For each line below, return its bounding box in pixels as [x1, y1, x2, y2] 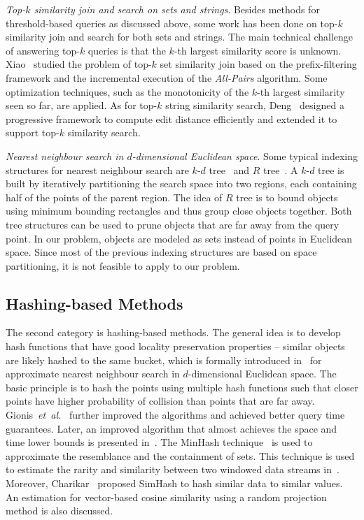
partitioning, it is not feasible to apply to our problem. [6, 258, 240, 273]
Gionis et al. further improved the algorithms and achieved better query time [6, 407, 345, 422]
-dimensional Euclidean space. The [188, 366, 337, 381]
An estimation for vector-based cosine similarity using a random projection [6, 489, 327, 504]
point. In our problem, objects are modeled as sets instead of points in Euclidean [6, 231, 353, 245]
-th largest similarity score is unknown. [174, 43, 342, 57]
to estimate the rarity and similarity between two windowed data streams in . [6, 462, 339, 477]
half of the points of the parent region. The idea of [6, 189, 223, 204]
